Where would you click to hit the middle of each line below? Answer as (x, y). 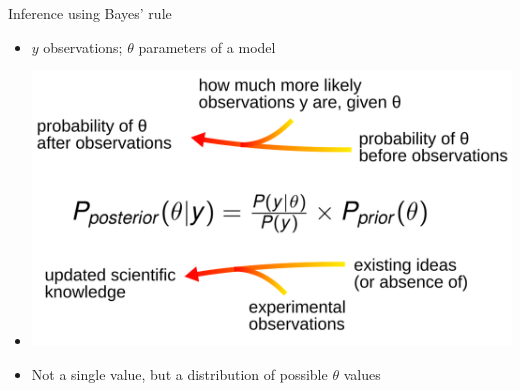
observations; (83, 46)
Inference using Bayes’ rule (90, 13)
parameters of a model (207, 46)
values (362, 373)
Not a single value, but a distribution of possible (179, 373)
